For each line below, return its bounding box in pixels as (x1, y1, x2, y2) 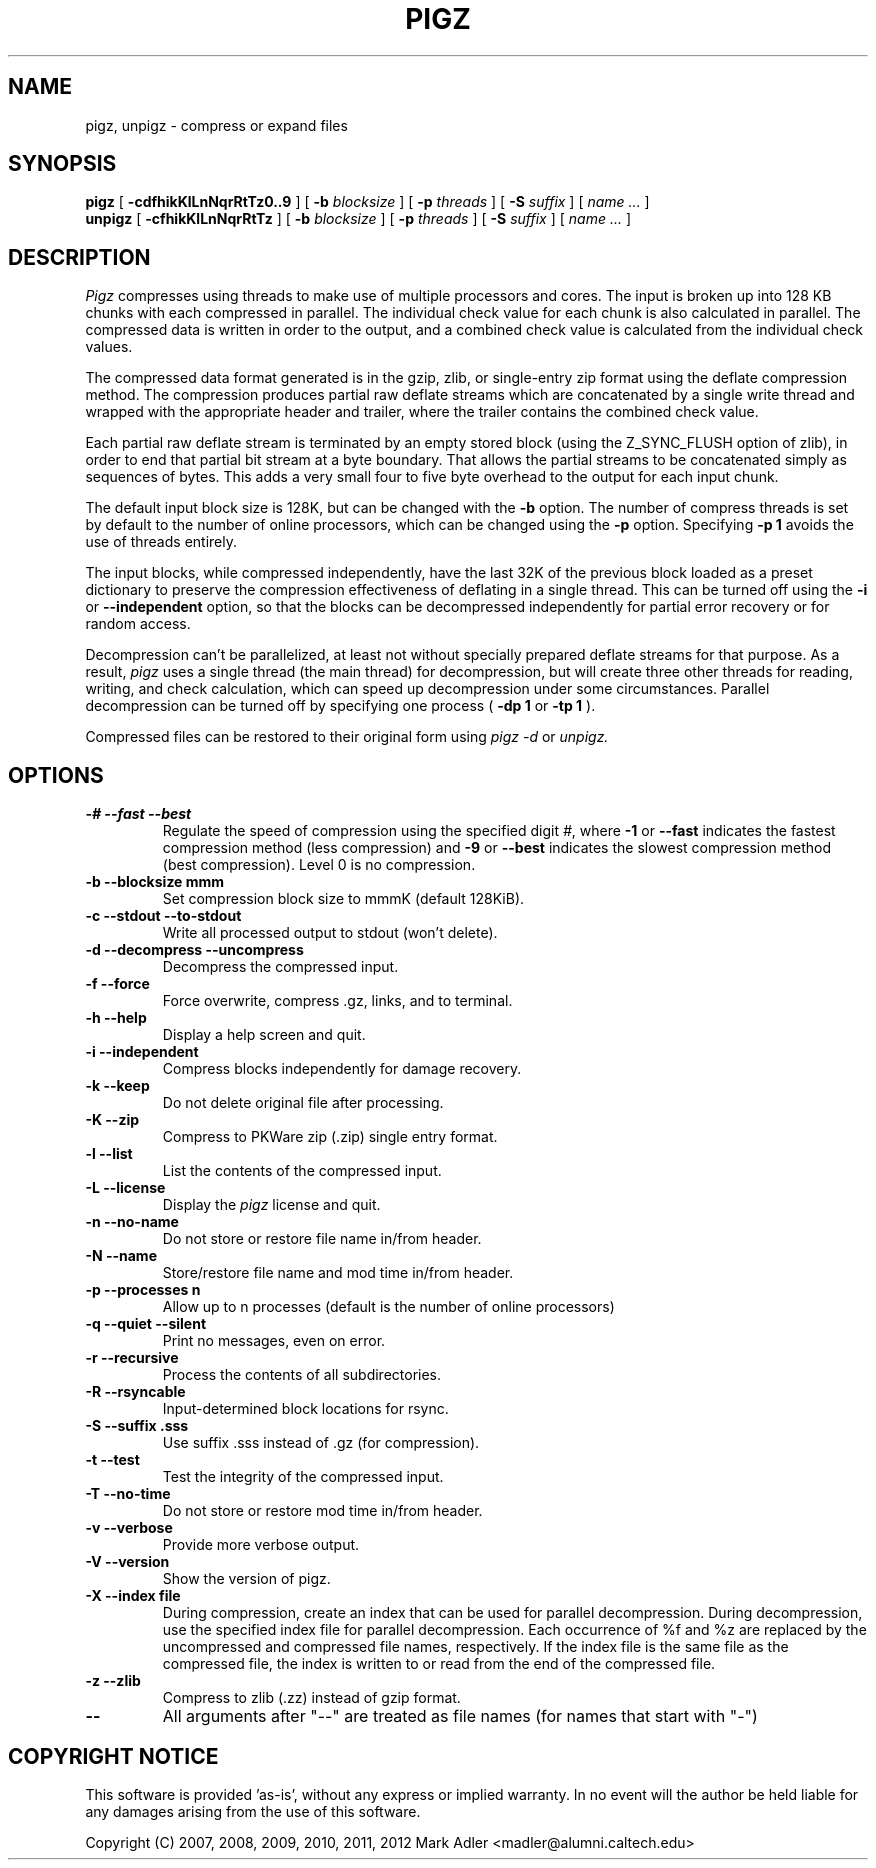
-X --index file (85, 1587, 181, 1605)
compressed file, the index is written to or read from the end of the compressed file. (162, 1655, 716, 1673)
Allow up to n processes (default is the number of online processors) (162, 1298, 615, 1316)
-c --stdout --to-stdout (85, 907, 242, 925)
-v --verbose (85, 1519, 173, 1537)
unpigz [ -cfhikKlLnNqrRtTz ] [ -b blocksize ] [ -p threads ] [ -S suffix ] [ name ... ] (85, 210, 632, 228)
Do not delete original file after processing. (162, 1094, 444, 1112)
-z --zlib (85, 1672, 141, 1690)
